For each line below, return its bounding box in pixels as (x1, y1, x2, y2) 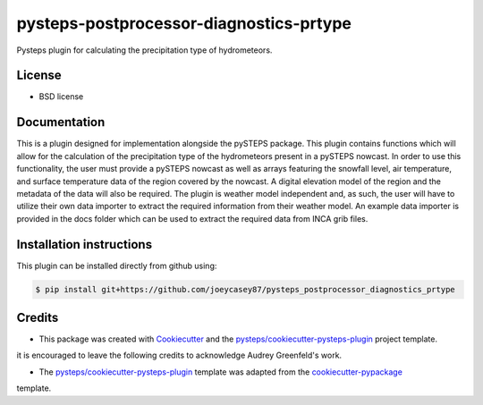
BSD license (38, 91, 84, 102)
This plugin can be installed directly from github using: (16, 260, 217, 271)
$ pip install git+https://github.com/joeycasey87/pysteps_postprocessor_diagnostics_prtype (35, 284, 455, 294)
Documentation (16, 114, 106, 130)
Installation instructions (16, 237, 152, 252)
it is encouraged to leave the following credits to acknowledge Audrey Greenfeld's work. (16, 350, 343, 361)
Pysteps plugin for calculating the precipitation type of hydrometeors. (16, 45, 273, 55)
